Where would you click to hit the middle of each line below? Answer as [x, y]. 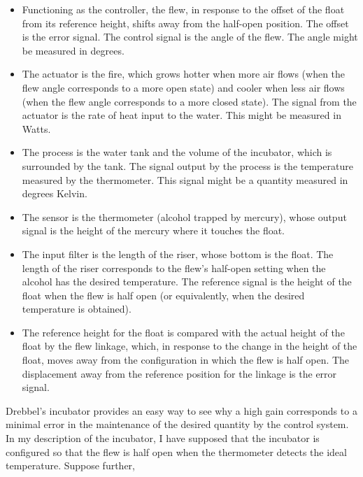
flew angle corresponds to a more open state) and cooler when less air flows [183, 87]
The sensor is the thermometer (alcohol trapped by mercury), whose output [184, 216]
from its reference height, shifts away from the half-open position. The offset [185, 23]
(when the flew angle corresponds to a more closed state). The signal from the [189, 101]
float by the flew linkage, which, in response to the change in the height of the [190, 346]
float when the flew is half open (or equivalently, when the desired [163, 295]
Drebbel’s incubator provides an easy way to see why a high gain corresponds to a [181, 410]
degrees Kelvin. [55, 193]
